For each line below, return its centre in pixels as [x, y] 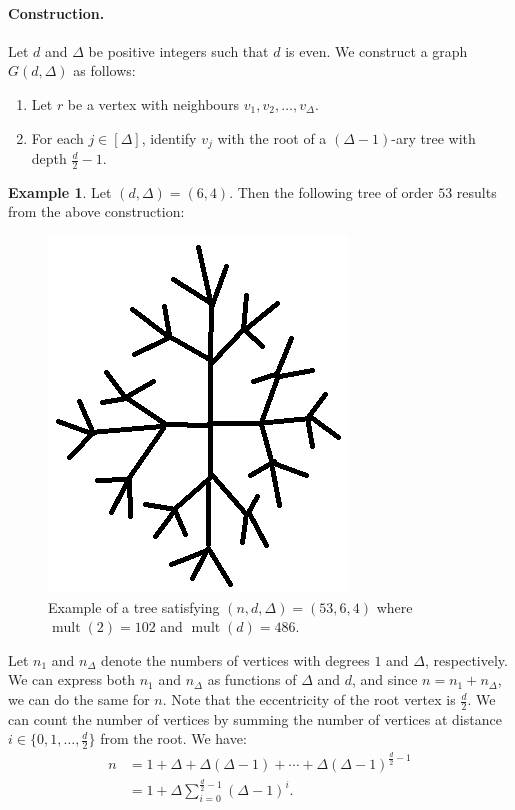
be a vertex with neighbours [153, 103]
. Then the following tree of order [331, 191]
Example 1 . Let [60, 191]
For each [57, 137]
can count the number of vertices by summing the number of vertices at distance [255, 718]
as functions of [252, 679]
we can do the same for [79, 699]
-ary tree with [433, 137]
